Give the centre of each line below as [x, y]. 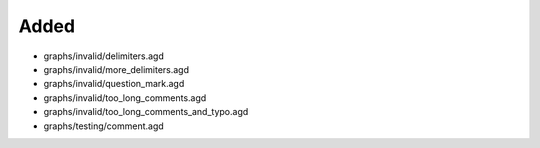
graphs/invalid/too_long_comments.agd [125, 97]
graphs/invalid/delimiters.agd [104, 56]
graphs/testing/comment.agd [103, 126]
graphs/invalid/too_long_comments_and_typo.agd [146, 112]
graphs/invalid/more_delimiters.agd [116, 69]
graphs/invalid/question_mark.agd [114, 84]
